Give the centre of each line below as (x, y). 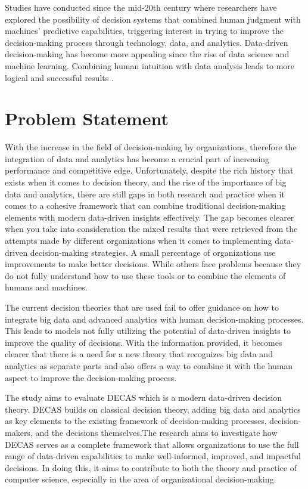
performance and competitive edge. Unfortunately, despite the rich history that (149, 170)
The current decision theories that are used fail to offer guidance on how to (142, 307)
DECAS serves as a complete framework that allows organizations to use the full (152, 444)
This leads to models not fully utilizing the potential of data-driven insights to (148, 331)
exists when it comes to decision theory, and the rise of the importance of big (146, 182)
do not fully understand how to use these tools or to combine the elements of (145, 275)
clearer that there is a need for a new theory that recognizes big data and (139, 354)
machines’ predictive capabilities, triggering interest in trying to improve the (144, 31)
